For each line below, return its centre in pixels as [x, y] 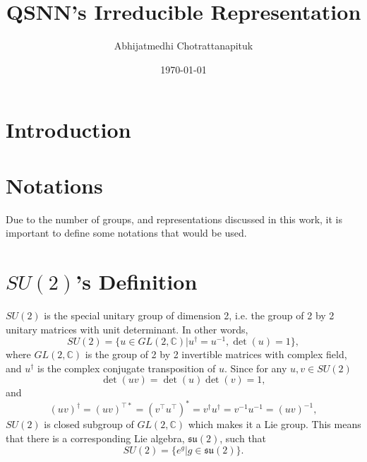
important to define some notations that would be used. [126, 233]
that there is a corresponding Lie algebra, [95, 438]
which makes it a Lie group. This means [275, 424]
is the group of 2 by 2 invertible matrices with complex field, [216, 354]
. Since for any [256, 368]
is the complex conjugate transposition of [127, 368]
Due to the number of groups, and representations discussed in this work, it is [174, 219]
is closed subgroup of [89, 424]
